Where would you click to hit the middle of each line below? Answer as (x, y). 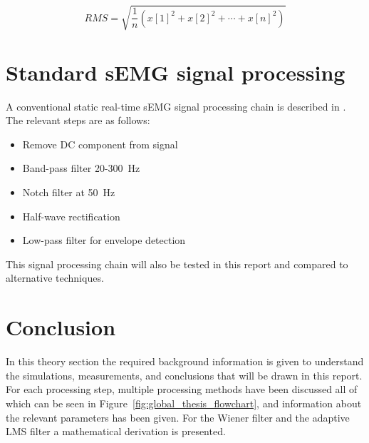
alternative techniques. (55, 278)
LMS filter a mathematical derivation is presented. (116, 431)
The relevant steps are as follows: (78, 120)
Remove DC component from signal (100, 144)
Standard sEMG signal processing (176, 72)
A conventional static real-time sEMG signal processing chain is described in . (176, 106)
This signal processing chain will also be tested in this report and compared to (177, 264)
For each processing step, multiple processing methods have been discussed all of (182, 389)
